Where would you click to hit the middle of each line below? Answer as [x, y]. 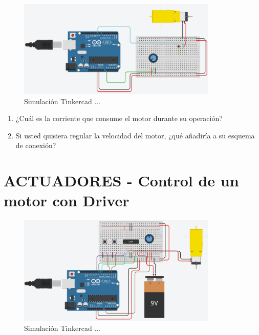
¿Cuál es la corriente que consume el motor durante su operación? [119, 118]
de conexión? [36, 145]
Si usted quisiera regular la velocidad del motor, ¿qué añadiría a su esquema [135, 135]
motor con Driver [67, 200]
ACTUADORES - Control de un [121, 181]
